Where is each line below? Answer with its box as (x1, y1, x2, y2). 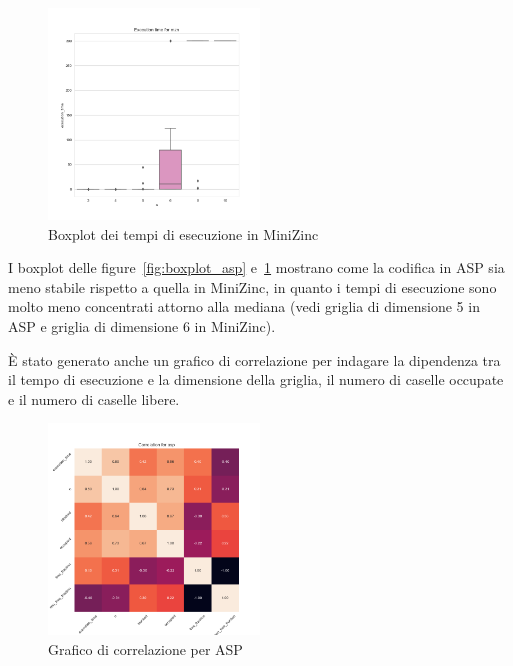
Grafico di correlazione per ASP (48, 638, 243, 659)
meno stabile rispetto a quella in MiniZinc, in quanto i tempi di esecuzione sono (8, 276, 497, 297)
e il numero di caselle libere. (8, 388, 180, 409)
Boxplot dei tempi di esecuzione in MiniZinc (48, 223, 319, 244)
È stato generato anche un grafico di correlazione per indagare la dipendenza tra (8, 349, 501, 370)
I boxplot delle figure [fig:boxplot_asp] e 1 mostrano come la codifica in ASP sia (8, 257, 505, 278)
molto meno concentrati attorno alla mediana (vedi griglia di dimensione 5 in (8, 296, 480, 317)
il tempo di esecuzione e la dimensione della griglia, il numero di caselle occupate (8, 369, 504, 390)
